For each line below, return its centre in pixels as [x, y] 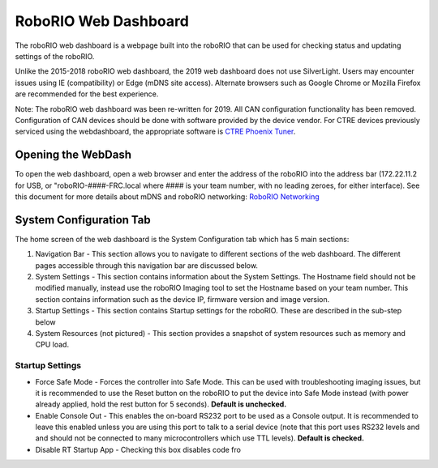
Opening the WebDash [73, 155]
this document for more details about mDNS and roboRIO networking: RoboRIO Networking [167, 196]
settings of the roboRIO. [55, 56]
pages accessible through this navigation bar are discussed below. [147, 265]
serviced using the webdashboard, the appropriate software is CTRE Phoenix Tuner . [155, 132]
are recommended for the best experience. [87, 94]
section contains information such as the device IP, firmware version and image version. [182, 299]
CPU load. [52, 345]
